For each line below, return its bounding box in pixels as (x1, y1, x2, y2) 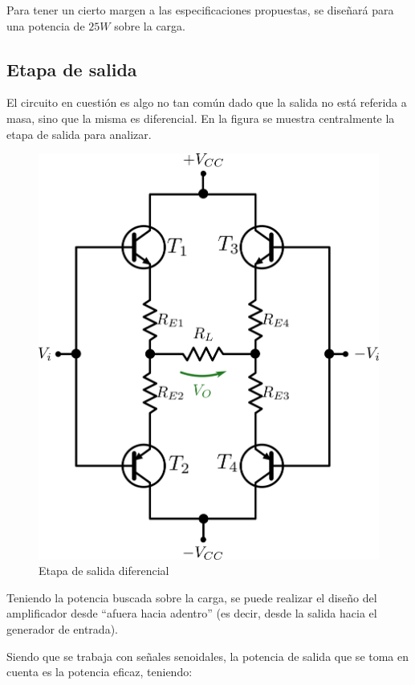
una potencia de (6, 17, 85, 34)
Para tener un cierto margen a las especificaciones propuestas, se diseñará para (6, 2, 394, 18)
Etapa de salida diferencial (39, 562, 169, 579)
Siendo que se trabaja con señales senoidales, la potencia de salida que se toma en (6, 647, 409, 664)
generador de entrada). (6, 620, 118, 637)
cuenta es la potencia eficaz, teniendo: (6, 663, 193, 680)
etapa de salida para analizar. (6, 125, 152, 142)
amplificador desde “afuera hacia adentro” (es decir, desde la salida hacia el (6, 605, 377, 622)
